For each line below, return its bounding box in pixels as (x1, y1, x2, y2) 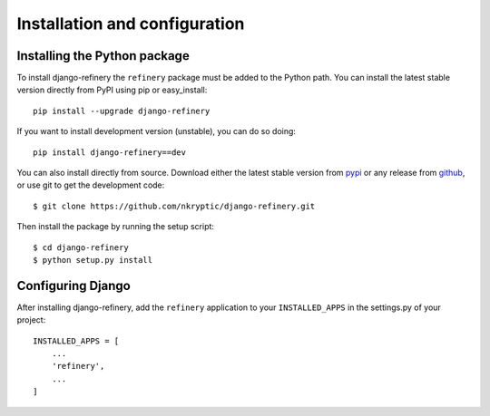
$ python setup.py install (33, 255, 153, 265)
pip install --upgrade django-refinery (33, 105, 211, 116)
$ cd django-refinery (33, 242, 129, 253)
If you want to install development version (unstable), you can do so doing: (16, 126, 297, 137)
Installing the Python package (16, 48, 190, 63)
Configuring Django (16, 277, 131, 294)
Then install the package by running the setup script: (16, 221, 215, 232)
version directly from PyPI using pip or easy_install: (16, 84, 208, 95)
